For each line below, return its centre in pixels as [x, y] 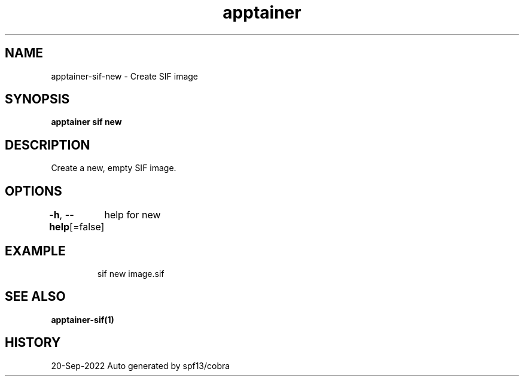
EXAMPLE [35, 251]
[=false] [87, 227]
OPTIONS [33, 191]
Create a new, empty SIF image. [114, 168]
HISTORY [33, 343]
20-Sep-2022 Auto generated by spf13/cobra [141, 365]
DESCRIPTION [48, 145]
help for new [132, 215]
